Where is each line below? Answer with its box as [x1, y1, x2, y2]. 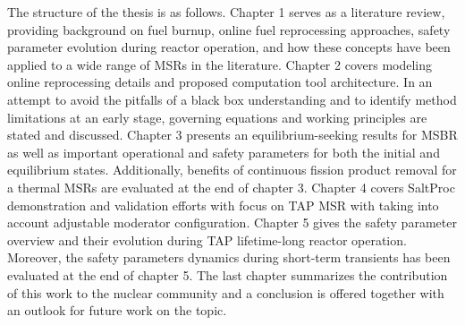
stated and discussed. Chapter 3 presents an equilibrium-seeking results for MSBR [7, 125, 458, 144]
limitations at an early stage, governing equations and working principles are [7, 107, 427, 126]
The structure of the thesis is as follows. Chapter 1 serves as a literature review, [7, 3, 445, 21]
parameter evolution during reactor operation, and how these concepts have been [7, 38, 451, 56]
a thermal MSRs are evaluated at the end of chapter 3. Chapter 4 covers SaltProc [7, 177, 455, 196]
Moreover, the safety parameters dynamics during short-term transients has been [7, 248, 451, 267]
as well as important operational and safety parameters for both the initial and [7, 142, 440, 161]
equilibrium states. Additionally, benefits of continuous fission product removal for [7, 160, 457, 179]
